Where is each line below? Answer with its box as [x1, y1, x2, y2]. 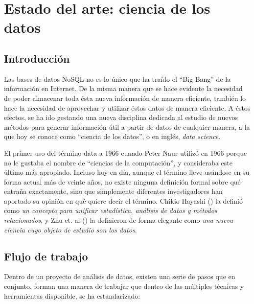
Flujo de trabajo [4, 248, 88, 263]
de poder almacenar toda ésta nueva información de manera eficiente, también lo [4, 93, 246, 103]
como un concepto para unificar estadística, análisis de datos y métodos [4, 205, 217, 215]
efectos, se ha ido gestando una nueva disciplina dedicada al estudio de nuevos [4, 112, 238, 122]
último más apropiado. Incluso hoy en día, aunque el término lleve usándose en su [4, 167, 250, 177]
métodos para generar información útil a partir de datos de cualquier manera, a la [4, 121, 250, 132]
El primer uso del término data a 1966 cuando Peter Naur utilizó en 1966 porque [4, 147, 247, 158]
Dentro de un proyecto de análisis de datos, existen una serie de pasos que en [4, 271, 235, 281]
